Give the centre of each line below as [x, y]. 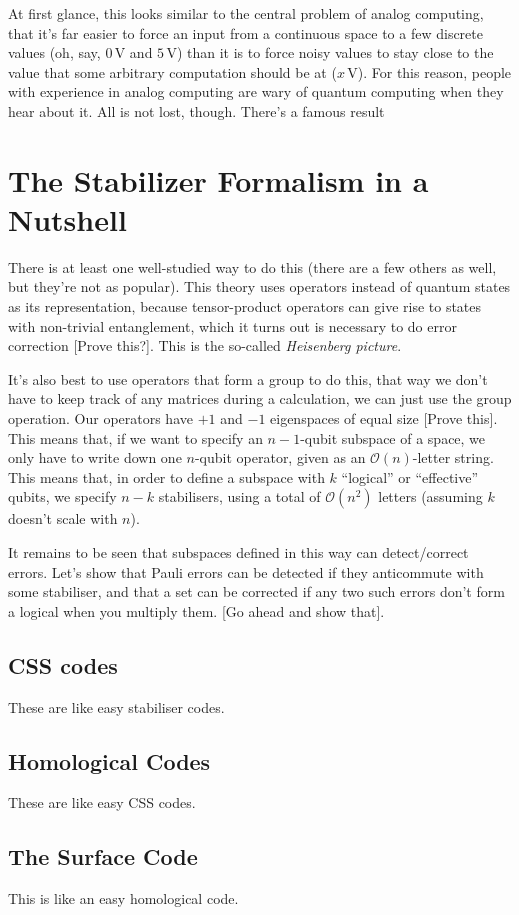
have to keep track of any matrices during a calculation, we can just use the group [260, 398]
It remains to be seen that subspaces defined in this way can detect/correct [238, 552]
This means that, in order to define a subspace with [166, 476]
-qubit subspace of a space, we [393, 437]
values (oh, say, [54, 52]
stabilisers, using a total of [239, 496]
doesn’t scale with [63, 518]
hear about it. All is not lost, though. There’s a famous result [196, 110]
